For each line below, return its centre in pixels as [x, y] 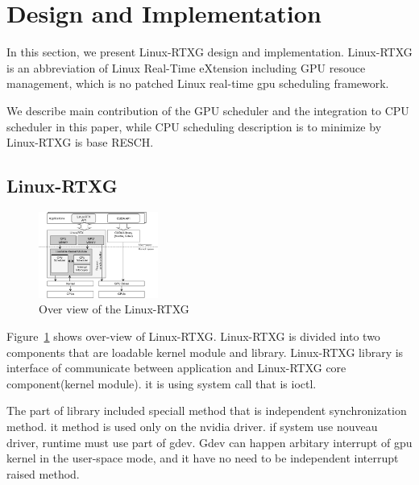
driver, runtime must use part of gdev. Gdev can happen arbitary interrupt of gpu [209, 442]
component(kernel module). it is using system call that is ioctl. [162, 383]
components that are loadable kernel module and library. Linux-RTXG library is [205, 352]
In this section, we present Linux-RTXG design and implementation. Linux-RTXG [209, 52]
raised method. [43, 473]
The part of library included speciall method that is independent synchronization [207, 410]
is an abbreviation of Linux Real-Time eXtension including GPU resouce [186, 67]
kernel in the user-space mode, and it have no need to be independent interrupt [203, 458]
